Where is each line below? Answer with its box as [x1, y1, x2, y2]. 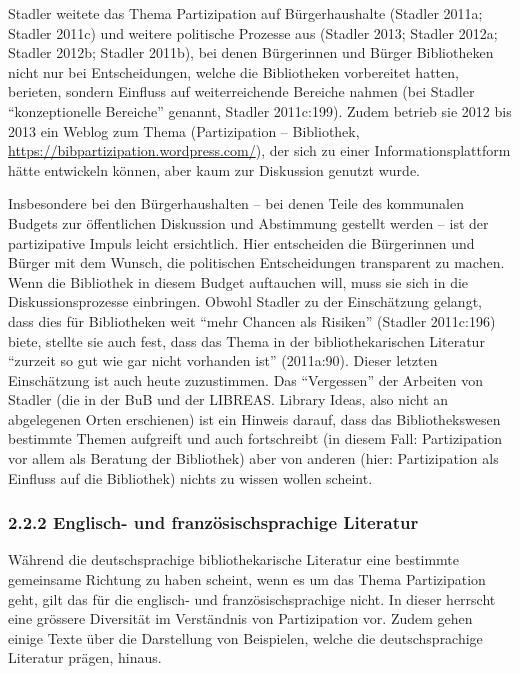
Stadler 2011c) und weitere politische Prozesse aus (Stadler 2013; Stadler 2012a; [8, 22, 498, 43]
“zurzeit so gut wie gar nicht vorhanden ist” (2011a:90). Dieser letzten [8, 350, 438, 371]
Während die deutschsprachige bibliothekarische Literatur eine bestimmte [8, 549, 460, 570]
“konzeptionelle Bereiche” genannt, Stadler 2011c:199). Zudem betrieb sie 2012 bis [8, 100, 512, 121]
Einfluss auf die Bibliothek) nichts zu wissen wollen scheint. [8, 467, 373, 488]
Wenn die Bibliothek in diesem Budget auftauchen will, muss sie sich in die [8, 271, 469, 292]
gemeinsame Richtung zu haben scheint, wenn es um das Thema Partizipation [8, 569, 486, 590]
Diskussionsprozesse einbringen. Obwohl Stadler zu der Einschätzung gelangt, [8, 291, 482, 312]
